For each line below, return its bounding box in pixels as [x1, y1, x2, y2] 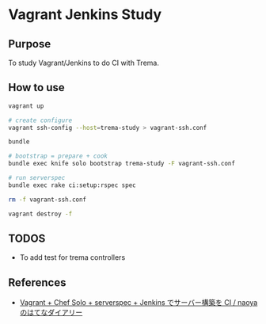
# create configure [8, 116, 73, 124]
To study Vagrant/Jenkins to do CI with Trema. [8, 58, 160, 67]
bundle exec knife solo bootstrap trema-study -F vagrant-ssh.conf [8, 160, 236, 168]
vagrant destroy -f [8, 210, 73, 218]
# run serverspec [8, 174, 66, 182]
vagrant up [8, 101, 44, 110]
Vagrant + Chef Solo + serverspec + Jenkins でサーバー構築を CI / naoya [19, 298, 258, 307]
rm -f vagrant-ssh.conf [8, 196, 87, 204]
